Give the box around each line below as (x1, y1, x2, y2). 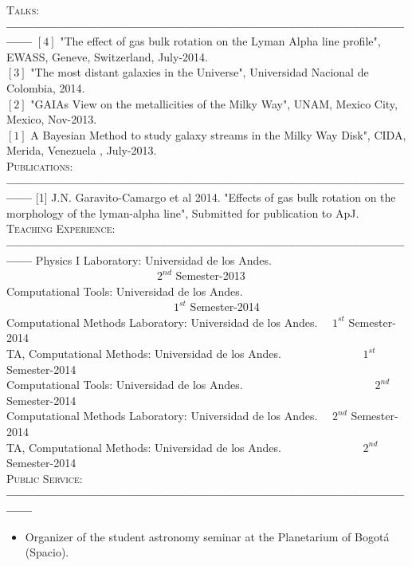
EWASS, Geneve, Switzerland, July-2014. (6, 48, 208, 65)
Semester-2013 (175, 267, 245, 284)
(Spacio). (25, 544, 69, 560)
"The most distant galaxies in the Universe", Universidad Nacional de (30, 64, 369, 81)
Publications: (6, 157, 73, 174)
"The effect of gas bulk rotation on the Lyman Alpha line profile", (60, 33, 381, 49)
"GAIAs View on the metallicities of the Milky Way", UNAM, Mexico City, (30, 95, 398, 112)
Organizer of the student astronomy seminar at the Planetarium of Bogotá (25, 528, 390, 544)
